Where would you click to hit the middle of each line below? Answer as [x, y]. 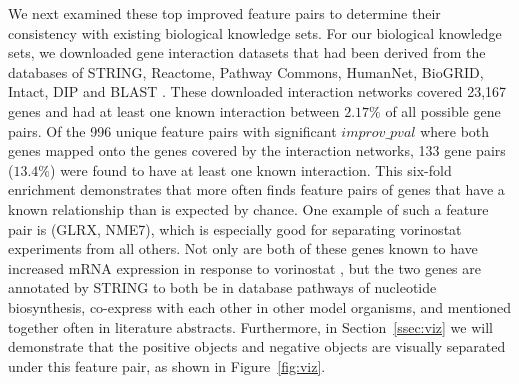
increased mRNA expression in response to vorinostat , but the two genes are [244, 267]
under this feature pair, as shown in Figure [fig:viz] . [167, 365]
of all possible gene [443, 110]
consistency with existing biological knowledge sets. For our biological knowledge [255, 32]
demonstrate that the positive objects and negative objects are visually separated [257, 346]
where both [455, 130]
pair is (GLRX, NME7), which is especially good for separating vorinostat [235, 228]
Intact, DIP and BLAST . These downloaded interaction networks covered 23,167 [257, 91]
